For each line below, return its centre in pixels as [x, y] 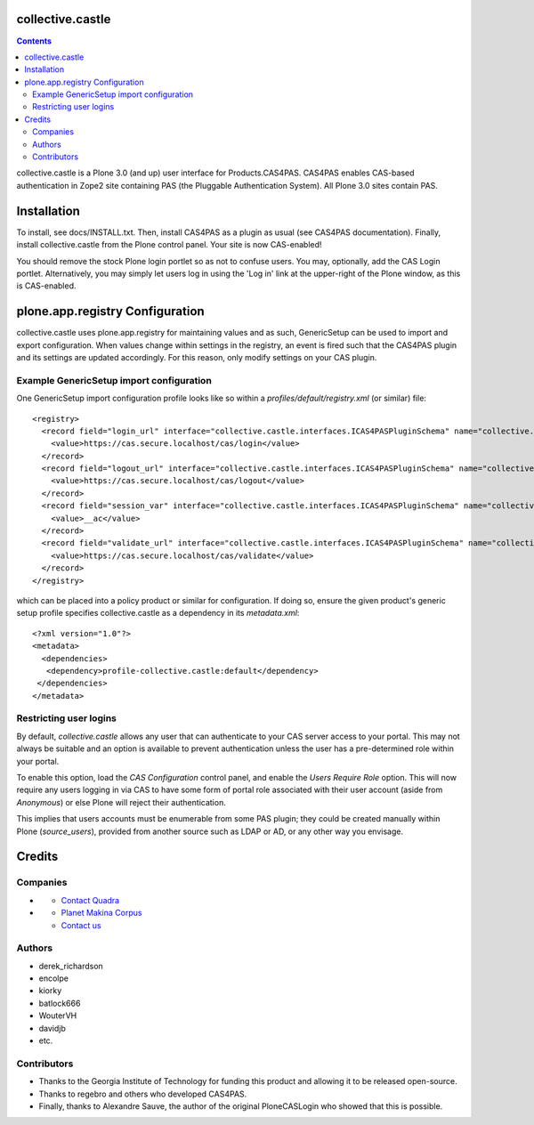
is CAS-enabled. [46, 286]
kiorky [50, 991]
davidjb [53, 1028]
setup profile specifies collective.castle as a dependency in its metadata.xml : [158, 613]
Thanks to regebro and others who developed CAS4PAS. [143, 1094]
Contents [34, 41]
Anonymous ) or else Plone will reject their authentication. [121, 802]
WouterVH [58, 1016]
